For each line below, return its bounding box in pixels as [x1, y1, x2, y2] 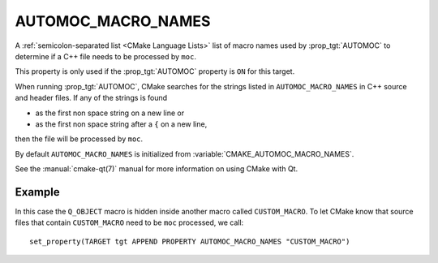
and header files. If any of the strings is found [15, 93, 168, 103]
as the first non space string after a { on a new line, [35, 119, 208, 129]
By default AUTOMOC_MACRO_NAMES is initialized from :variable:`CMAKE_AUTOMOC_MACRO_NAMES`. [15, 149, 354, 158]
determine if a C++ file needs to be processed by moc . [15, 51, 196, 61]
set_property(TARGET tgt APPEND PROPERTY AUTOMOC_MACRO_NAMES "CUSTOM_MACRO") [29, 236, 350, 246]
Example [15, 185, 60, 199]
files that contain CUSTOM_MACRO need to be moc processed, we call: [15, 218, 244, 227]
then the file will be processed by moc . [15, 134, 144, 144]
